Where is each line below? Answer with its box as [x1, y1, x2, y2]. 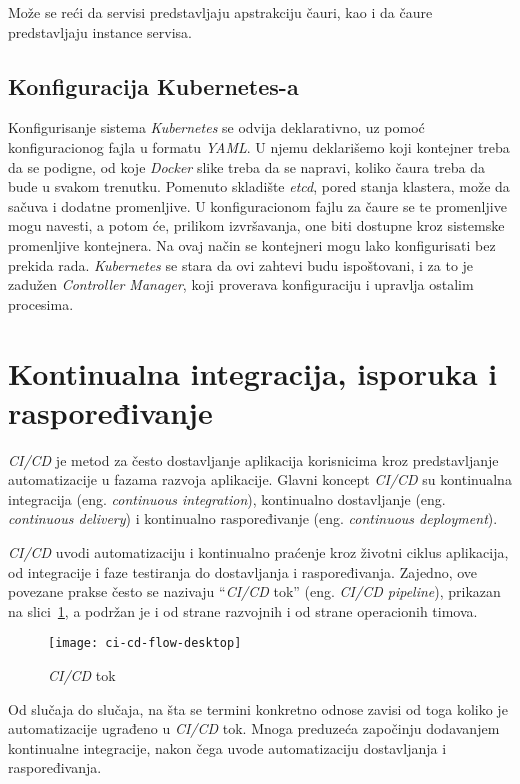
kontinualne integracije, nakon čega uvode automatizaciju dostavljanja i [8, 737, 447, 758]
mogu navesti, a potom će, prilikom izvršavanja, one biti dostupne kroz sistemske [8, 215, 505, 236]
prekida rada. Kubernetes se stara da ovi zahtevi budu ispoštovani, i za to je [8, 254, 474, 275]
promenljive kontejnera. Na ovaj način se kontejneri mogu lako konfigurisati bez [8, 234, 496, 255]
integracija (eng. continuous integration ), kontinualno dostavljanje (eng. [8, 488, 446, 509]
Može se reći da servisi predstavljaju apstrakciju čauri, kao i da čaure [8, 2, 433, 22]
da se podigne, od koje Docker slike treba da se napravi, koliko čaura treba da [8, 156, 486, 177]
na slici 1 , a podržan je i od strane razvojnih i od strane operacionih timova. [8, 600, 478, 621]
